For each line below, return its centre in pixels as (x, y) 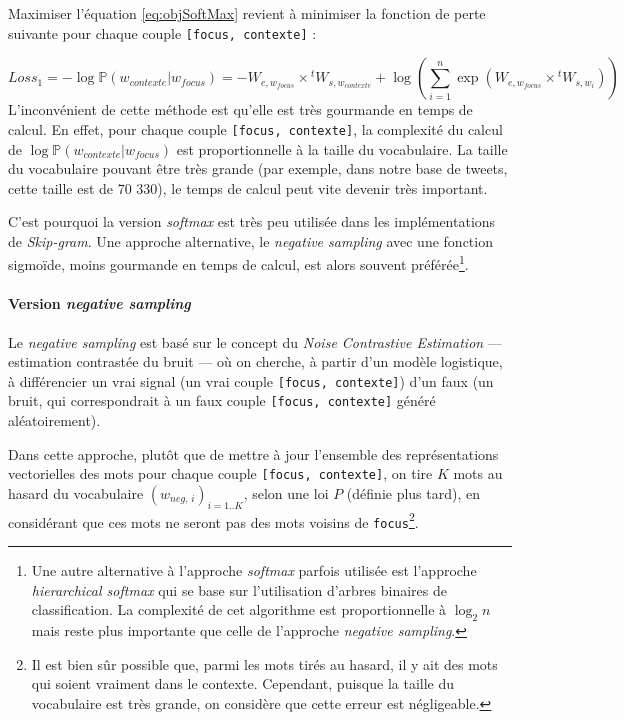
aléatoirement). (54, 420)
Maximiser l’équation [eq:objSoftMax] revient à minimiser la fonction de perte (247, 13)
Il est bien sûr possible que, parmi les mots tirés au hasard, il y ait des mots (264, 663)
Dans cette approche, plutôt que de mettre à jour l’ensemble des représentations (253, 453)
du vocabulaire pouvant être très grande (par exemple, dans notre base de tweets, (258, 168)
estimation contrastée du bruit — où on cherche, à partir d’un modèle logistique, (255, 361)
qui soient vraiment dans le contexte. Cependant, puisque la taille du (243, 683)
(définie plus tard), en (413, 492)
